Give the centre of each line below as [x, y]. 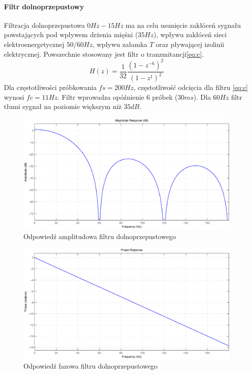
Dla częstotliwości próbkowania [50, 87]
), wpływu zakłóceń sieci [190, 34]
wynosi [14, 97]
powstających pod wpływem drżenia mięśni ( [71, 34]
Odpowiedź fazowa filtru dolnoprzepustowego [91, 366]
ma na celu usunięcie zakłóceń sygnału [183, 25]
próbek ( [165, 97]
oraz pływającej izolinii [190, 44]
